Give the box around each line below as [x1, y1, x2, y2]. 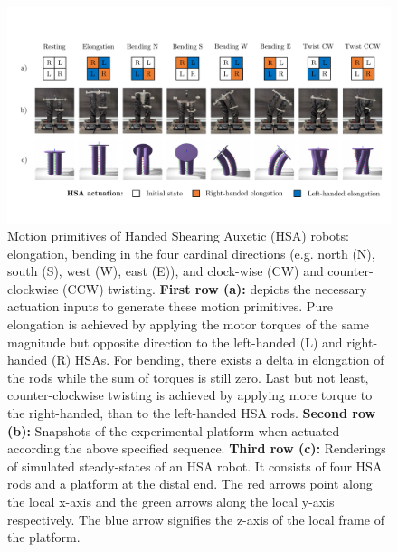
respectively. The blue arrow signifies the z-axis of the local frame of [7, 509, 384, 528]
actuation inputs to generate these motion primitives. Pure [7, 297, 333, 316]
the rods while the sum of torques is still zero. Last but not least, [7, 367, 369, 386]
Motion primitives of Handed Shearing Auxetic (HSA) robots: [7, 226, 349, 245]
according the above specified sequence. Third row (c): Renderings [7, 439, 386, 458]
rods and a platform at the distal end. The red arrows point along [7, 474, 373, 493]
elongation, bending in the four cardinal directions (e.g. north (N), [7, 243, 375, 262]
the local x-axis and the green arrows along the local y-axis [7, 492, 335, 510]
